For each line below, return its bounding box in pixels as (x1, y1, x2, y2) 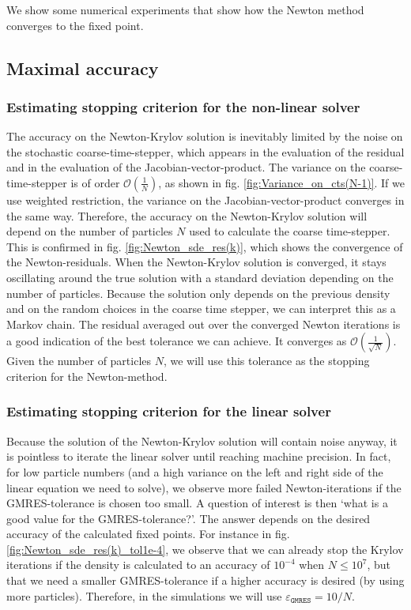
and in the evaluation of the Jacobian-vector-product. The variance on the (6, 159, 366, 175)
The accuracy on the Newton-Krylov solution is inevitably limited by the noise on (6, 128, 403, 145)
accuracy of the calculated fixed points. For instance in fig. (6, 525, 290, 542)
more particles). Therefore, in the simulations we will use (6, 587, 282, 604)
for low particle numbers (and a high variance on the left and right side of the (6, 463, 383, 480)
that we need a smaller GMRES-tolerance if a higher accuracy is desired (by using (6, 572, 405, 589)
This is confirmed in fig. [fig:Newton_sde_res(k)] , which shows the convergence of (6, 238, 403, 254)
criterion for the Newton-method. (6, 367, 168, 384)
